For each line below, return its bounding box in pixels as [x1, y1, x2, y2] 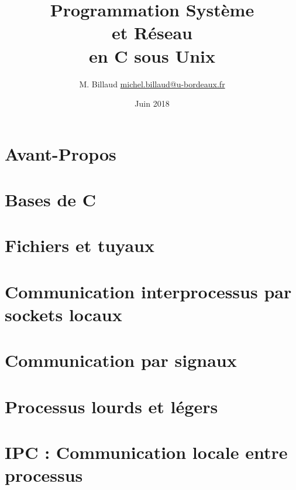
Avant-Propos [5, 141, 116, 165]
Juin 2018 [135, 97, 170, 110]
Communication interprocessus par [5, 279, 292, 303]
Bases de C [5, 188, 97, 212]
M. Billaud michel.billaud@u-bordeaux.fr [79, 77, 225, 90]
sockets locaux [5, 302, 122, 326]
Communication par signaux [5, 348, 237, 372]
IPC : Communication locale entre [5, 440, 288, 464]
